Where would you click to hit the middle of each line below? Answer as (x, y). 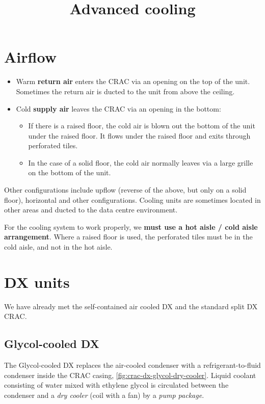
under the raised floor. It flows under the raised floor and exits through (139, 135)
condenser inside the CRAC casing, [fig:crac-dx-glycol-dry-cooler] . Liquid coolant (130, 375)
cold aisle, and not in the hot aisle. (58, 247)
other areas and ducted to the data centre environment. (91, 210)
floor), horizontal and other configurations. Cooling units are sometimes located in (132, 199)
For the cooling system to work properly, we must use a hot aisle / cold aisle (131, 226)
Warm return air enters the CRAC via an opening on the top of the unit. (133, 81)
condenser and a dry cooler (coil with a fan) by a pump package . (104, 395)
